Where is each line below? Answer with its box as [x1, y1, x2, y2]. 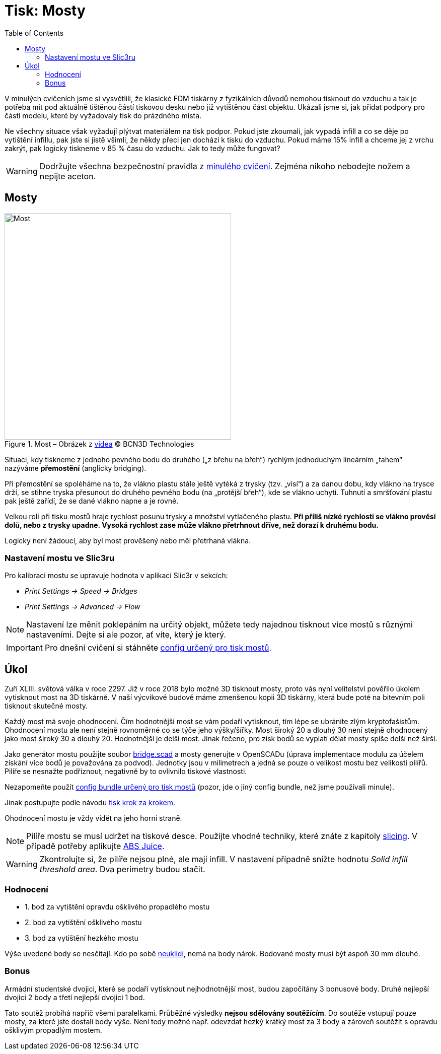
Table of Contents [5, 28, 64, 37]
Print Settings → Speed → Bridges [25, 587, 137, 596]
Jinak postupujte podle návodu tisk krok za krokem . [5, 798, 176, 807]
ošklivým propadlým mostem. [5, 1025, 102, 1034]
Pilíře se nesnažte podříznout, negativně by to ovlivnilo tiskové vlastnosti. [5, 767, 247, 776]
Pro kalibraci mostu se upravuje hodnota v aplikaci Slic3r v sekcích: [5, 571, 228, 580]
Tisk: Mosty [5, 2, 86, 19]
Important [6, 643, 43, 653]
